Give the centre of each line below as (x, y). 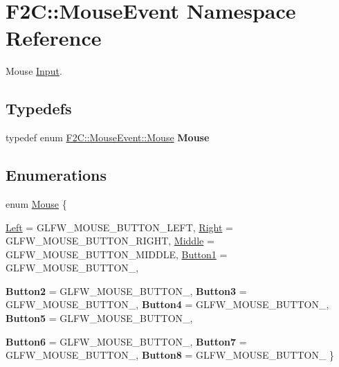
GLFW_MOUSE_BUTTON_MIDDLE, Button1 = (117, 254)
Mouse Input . (34, 71)
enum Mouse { (36, 203)
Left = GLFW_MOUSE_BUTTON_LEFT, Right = (119, 227)
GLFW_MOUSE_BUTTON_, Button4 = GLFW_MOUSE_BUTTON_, (167, 304)
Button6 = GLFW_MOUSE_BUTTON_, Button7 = (126, 341)
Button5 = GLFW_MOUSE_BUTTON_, (99, 318)
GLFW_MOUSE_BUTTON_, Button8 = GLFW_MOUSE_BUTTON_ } (170, 355)
